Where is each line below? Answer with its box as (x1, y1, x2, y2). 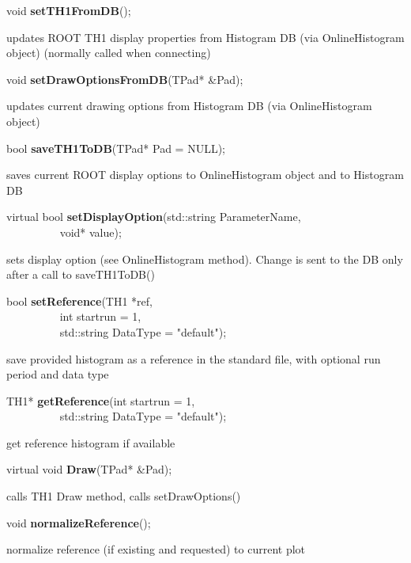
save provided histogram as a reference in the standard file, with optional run (6, 350, 381, 367)
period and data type (6, 366, 109, 382)
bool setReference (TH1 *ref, (6, 292, 153, 309)
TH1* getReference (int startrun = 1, (6, 392, 195, 409)
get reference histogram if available (6, 434, 175, 451)
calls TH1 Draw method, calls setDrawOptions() (6, 488, 241, 504)
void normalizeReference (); (6, 514, 151, 531)
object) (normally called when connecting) (6, 44, 211, 61)
